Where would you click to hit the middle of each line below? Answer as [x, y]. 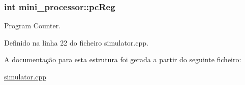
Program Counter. [33, 26]
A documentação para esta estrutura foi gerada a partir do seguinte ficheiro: [123, 59]
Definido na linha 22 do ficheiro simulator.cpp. [76, 42]
